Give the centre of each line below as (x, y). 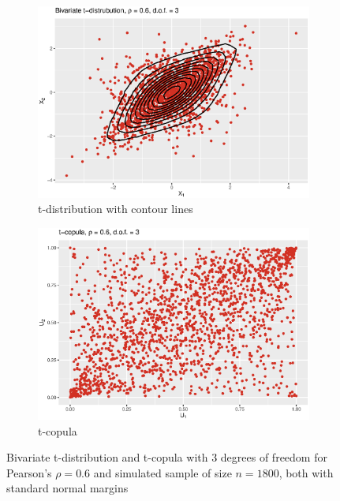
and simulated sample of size (163, 472)
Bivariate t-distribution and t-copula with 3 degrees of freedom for (167, 457)
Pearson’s (29, 472)
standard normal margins (67, 488)
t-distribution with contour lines (116, 209)
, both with (306, 472)
